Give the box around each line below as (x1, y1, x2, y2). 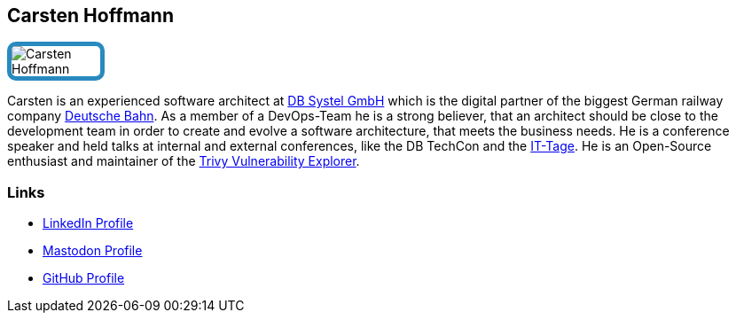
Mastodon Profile (43, 243, 143, 259)
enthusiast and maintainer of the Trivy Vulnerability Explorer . (7, 153, 360, 169)
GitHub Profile (43, 270, 125, 286)
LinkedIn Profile (43, 215, 134, 231)
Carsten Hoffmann (7, 4, 174, 27)
